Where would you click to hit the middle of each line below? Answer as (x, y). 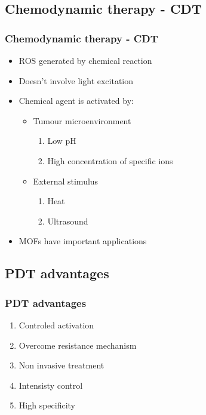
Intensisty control (51, 385)
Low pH (62, 141)
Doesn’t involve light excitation (76, 80)
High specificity (47, 405)
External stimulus (66, 181)
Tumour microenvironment (82, 120)
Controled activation (56, 325)
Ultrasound (68, 221)
